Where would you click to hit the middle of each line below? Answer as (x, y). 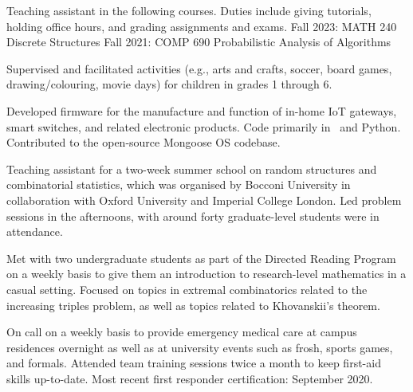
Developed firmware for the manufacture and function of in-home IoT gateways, (202, 110)
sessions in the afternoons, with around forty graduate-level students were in (193, 216)
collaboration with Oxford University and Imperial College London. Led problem (204, 200)
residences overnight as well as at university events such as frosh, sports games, (200, 347)
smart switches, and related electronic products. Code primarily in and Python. (204, 126)
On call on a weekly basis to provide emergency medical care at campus (182, 332)
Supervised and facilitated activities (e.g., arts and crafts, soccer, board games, (199, 68)
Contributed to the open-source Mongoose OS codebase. (144, 142)
